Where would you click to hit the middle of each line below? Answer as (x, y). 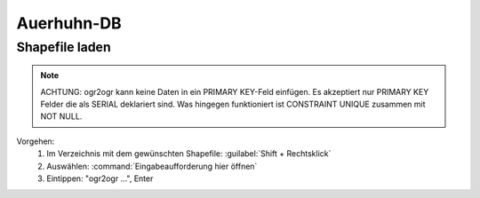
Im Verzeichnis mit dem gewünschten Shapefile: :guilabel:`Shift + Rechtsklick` (189, 154)
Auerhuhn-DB (69, 23)
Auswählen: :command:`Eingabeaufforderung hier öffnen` (152, 166)
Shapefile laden (64, 47)
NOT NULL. (61, 116)
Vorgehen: (36, 141)
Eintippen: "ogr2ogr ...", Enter (100, 178)
